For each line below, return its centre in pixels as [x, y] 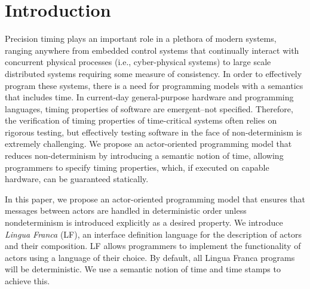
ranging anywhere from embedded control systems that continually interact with [152, 50]
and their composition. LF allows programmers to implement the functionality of [153, 246]
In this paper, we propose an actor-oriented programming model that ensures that [155, 199]
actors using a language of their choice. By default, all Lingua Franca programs [150, 257]
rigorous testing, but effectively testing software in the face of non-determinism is [154, 132]
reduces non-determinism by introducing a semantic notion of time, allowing [144, 156]
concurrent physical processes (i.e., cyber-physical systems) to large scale [138, 62]
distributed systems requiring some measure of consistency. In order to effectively [154, 73]
